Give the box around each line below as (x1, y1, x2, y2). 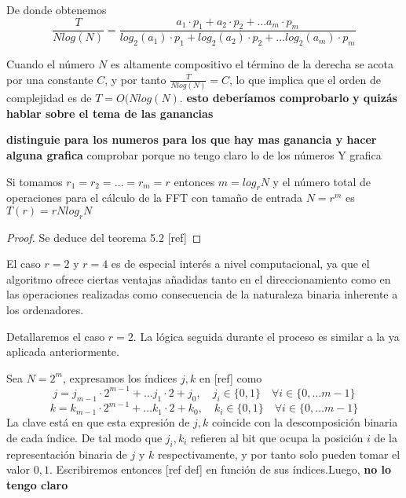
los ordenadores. (6, 302, 84, 318)
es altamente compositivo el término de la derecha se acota (111, 56, 393, 72)
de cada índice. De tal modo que (6, 429, 163, 445)
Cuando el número (6, 56, 95, 72)
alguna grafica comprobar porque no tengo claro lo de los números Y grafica (6, 146, 382, 163)
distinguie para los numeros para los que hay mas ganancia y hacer (6, 131, 377, 148)
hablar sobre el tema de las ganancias (6, 104, 214, 121)
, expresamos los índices (62, 369, 177, 386)
